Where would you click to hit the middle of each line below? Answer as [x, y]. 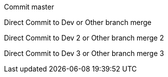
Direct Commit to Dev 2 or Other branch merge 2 [84, 38]
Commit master [29, 7]
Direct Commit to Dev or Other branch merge [78, 22]
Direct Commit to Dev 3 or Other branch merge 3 [84, 53]
